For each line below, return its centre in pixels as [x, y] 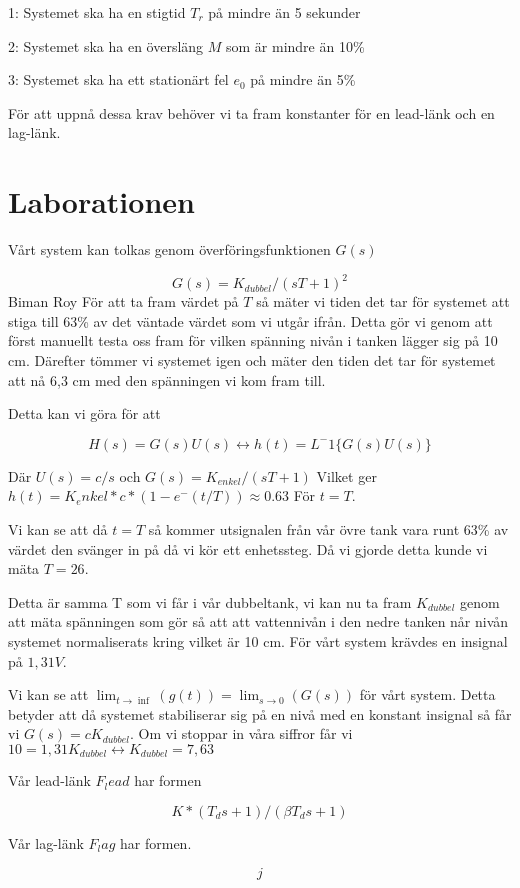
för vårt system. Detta [427, 694]
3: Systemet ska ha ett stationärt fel [118, 79]
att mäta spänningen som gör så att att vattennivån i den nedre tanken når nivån [258, 621]
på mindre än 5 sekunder [284, 12]
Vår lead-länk [49, 780]
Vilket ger [346, 475]
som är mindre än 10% [295, 45]
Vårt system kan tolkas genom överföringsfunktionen [169, 249]
